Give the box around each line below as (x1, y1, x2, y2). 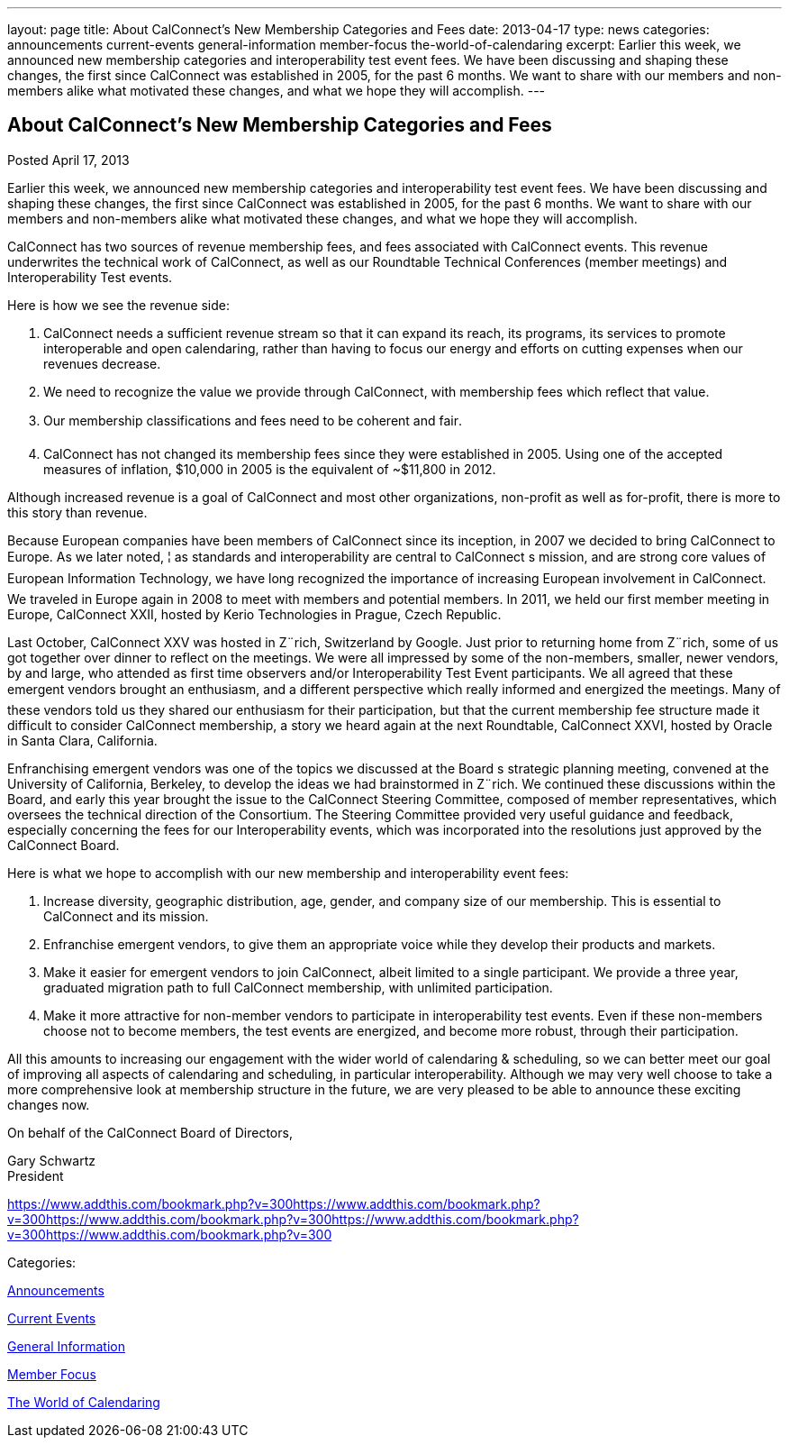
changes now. (7, 1096, 90, 1112)
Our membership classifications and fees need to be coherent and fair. (43, 412, 463, 428)
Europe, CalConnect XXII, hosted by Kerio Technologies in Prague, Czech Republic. (7, 606, 502, 622)
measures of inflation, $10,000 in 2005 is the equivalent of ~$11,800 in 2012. (43, 461, 496, 477)
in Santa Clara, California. (7, 732, 158, 748)
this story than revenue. (7, 504, 148, 520)
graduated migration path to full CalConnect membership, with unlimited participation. (43, 979, 553, 995)
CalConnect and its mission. (43, 908, 209, 924)
